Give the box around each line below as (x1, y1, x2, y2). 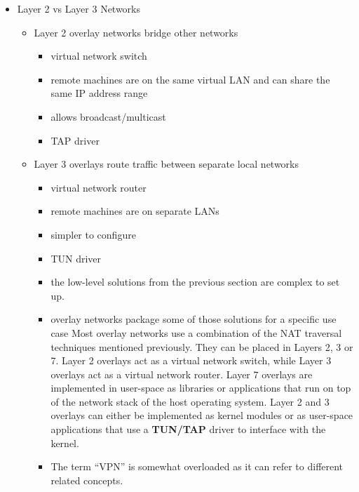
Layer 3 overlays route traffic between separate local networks (34, 157, 299, 171)
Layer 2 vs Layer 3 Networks (17, 1, 141, 15)
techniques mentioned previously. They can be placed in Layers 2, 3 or (50, 339, 353, 354)
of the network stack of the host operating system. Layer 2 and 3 (50, 394, 330, 408)
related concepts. (50, 472, 123, 487)
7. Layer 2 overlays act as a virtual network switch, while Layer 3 (50, 353, 332, 368)
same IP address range (50, 86, 148, 100)
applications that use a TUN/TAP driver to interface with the (50, 422, 326, 437)
